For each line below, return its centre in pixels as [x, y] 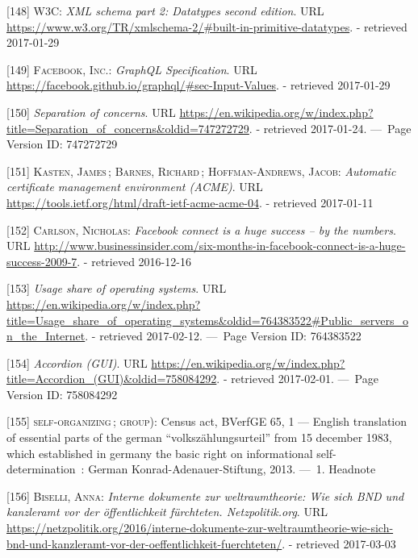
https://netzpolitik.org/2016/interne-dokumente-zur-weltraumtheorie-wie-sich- [200, 528]
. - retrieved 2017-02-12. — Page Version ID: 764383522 [223, 336]
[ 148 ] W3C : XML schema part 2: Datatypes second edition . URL [165, 10]
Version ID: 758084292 [62, 394]
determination [41, 469]
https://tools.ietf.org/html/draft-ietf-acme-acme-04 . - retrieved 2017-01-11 [190, 202]
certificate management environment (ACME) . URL [135, 187]
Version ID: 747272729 [62, 144]
